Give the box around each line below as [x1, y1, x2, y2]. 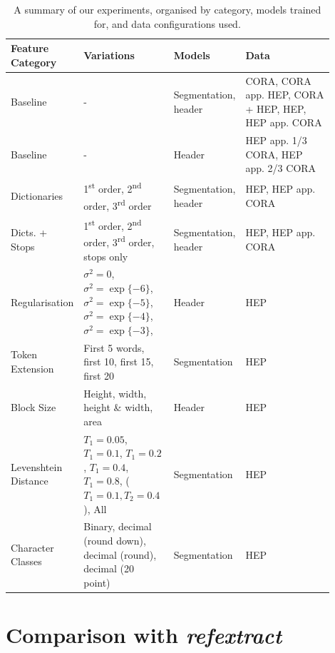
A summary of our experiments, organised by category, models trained [14, 2, 321, 16]
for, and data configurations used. [93, 16, 241, 31]
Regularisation [11, 294, 74, 309]
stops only [83, 248, 128, 263]
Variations [83, 47, 135, 62]
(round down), [83, 533, 146, 548]
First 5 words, [83, 340, 145, 355]
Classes [11, 554, 42, 569]
